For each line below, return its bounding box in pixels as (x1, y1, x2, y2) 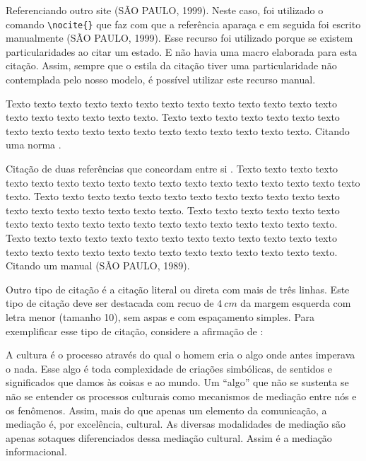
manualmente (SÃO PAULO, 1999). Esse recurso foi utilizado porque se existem (6, 30, 353, 45)
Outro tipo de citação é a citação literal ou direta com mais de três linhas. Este (6, 281, 350, 296)
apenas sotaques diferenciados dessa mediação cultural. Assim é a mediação (6, 430, 332, 445)
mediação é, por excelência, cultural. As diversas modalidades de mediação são (6, 416, 346, 431)
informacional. (6, 444, 67, 459)
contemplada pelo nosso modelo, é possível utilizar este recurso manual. (6, 72, 316, 87)
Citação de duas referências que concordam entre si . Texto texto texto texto (6, 161, 338, 175)
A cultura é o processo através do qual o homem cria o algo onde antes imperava (6, 347, 355, 362)
